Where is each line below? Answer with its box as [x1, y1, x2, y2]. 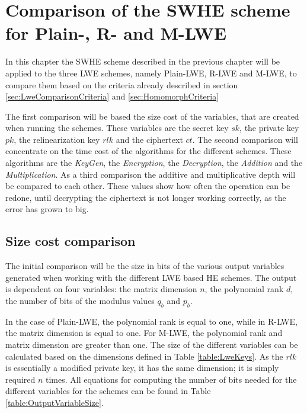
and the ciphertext [116, 133, 183, 145]
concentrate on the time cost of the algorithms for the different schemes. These [5, 145, 292, 157]
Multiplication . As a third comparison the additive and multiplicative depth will [5, 168, 296, 180]
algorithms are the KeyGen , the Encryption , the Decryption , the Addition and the [5, 156, 303, 169]
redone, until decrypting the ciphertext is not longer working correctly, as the [5, 191, 286, 203]
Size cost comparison [5, 232, 136, 250]
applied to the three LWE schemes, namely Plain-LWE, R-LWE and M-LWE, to [5, 66, 297, 79]
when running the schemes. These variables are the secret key [5, 121, 229, 134]
